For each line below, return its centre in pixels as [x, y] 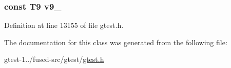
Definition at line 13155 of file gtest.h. [64, 25]
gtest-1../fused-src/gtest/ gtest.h [54, 59]
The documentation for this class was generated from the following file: [116, 42]
